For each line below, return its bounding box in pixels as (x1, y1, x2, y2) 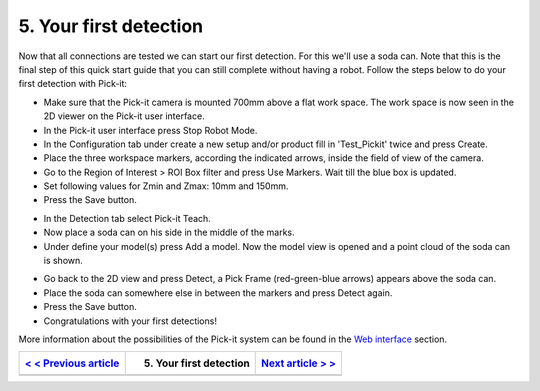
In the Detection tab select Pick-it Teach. (43, 212, 212, 224)
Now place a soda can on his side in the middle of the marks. (43, 226, 295, 239)
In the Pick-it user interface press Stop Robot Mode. (43, 124, 258, 136)
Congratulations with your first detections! (43, 315, 217, 327)
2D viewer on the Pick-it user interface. (43, 110, 205, 122)
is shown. (43, 255, 84, 267)
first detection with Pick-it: (18, 78, 128, 90)
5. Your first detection (18, 15, 204, 37)
